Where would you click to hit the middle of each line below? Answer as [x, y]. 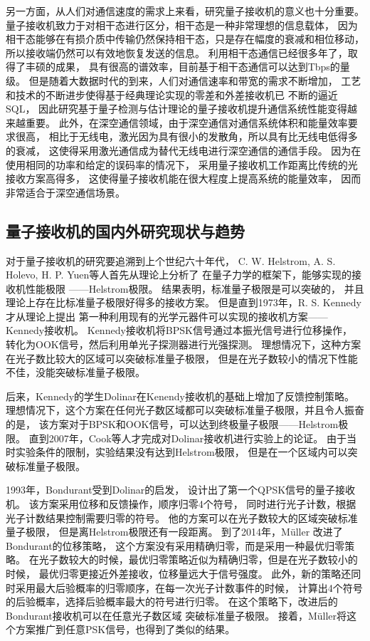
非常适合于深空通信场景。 [65, 192]
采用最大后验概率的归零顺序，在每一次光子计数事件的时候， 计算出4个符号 [189, 587]
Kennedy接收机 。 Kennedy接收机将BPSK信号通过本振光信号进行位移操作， [179, 330]
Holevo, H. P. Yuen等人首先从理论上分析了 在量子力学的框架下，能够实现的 [179, 275]
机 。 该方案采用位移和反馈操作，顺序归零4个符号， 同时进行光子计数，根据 [181, 504]
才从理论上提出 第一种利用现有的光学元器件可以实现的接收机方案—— [167, 316]
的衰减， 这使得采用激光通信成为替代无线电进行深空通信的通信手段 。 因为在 [184, 150]
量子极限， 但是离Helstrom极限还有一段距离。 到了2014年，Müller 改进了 [174, 532]
